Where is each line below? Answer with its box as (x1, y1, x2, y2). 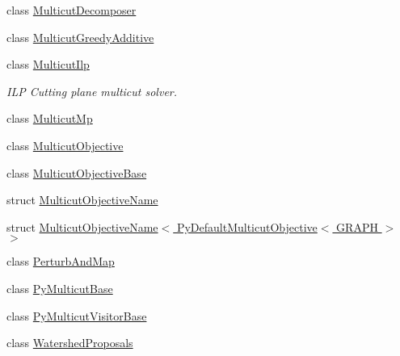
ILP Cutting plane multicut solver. (6, 82, 178, 99)
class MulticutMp (6, 110, 93, 127)
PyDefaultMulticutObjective (176, 218, 318, 235)
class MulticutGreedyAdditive (6, 28, 154, 45)
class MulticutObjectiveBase (6, 164, 147, 181)
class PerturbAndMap (6, 253, 115, 270)
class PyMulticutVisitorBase (6, 307, 147, 324)
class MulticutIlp (6, 56, 90, 73)
